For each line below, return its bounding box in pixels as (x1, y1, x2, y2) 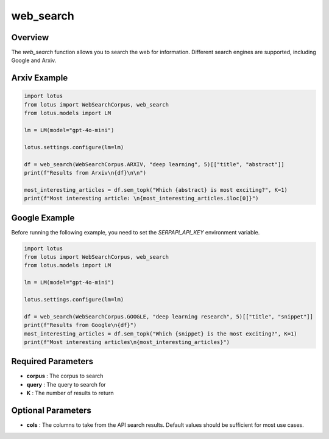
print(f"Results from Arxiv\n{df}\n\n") (24, 169, 146, 176)
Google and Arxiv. (11, 57, 57, 64)
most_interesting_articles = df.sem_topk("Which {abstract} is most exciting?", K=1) (24, 186, 288, 193)
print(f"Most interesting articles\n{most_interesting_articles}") (24, 339, 230, 345)
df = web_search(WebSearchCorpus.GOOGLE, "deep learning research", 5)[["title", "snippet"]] (24, 313, 314, 320)
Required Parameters (11, 356, 94, 367)
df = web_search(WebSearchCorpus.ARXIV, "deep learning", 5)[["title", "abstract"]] (24, 161, 285, 167)
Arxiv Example (11, 73, 68, 83)
